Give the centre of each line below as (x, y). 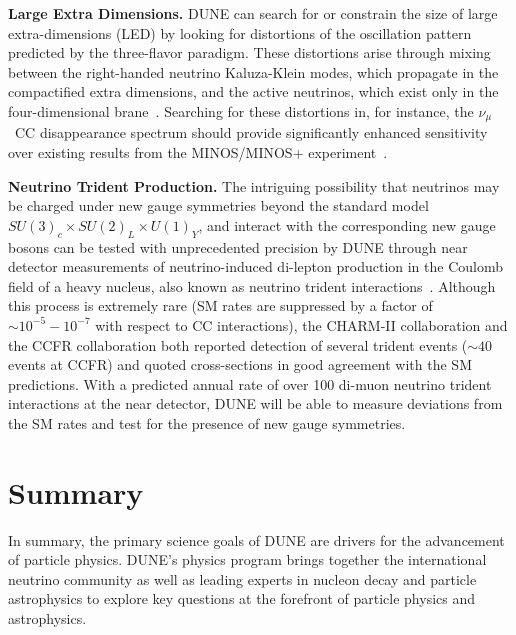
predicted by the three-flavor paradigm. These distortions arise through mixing (249, 52)
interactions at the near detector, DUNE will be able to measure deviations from (255, 403)
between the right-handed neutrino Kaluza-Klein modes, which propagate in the (253, 71)
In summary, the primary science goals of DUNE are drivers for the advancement (256, 539)
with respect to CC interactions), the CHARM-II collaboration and (301, 324)
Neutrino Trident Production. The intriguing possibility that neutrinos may (254, 185)
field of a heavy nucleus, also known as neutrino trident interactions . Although (252, 285)
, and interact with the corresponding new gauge (347, 224)
